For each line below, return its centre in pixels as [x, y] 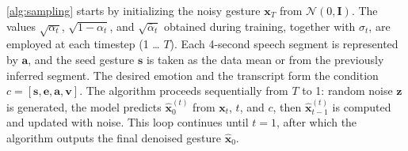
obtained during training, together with [260, 26]
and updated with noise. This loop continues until [128, 122]
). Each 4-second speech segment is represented [284, 44]
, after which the [316, 122]
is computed [362, 106]
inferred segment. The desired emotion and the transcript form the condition [193, 75]
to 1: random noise [347, 91]
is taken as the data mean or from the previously [265, 59]
